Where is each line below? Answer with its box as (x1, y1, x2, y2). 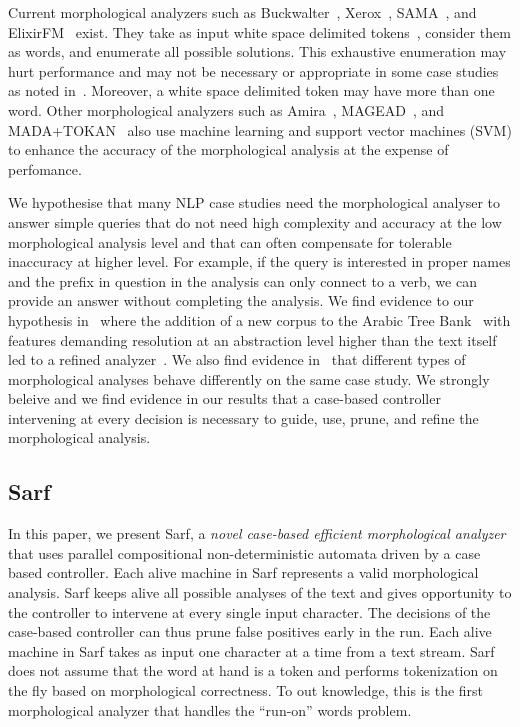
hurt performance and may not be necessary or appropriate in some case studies (8, 60, 499, 81)
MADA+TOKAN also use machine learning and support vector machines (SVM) (8, 119, 512, 140)
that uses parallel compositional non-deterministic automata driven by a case (8, 542, 481, 563)
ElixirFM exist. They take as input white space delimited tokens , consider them (8, 21, 511, 42)
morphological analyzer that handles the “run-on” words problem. (8, 699, 412, 720)
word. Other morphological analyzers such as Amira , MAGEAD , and (8, 99, 445, 120)
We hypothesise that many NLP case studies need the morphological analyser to (8, 192, 501, 213)
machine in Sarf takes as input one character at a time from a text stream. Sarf (8, 640, 495, 661)
